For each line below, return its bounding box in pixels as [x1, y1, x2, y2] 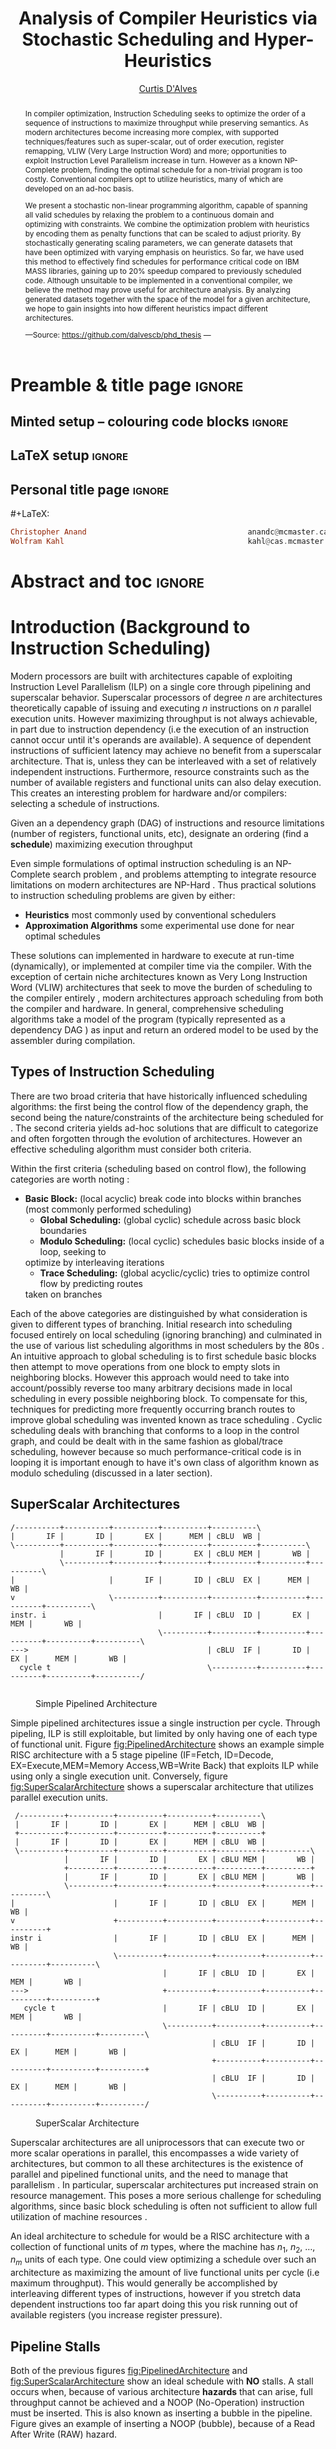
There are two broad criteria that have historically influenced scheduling [10, 1090, 308, 1102]
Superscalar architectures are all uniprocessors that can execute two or [10, 2136, 305, 2148]
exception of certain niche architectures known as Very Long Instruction [10, 970, 308, 982]
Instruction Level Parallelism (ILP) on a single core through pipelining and [10, 680, 312, 692]
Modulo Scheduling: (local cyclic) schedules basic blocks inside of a [39, 1235, 325, 1247]
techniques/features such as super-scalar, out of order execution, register [24, 136, 285, 147]
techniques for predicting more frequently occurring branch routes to [10, 1403, 296, 1415]
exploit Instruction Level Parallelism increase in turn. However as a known [24, 155, 283, 166]
